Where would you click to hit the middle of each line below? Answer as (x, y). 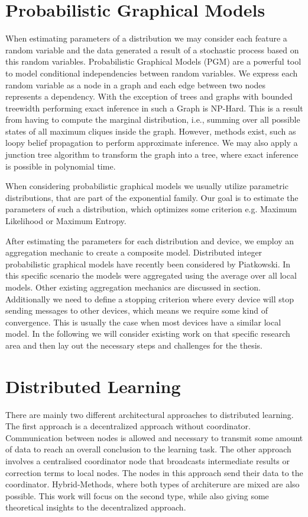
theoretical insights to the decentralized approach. (96, 507)
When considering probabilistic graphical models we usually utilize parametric (147, 186)
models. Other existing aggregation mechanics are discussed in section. (133, 287)
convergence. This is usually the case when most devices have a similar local (143, 322)
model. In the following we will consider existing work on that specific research (148, 334)
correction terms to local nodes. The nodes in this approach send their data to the (154, 472)
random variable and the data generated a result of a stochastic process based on (152, 50)
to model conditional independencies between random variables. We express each (152, 73)
